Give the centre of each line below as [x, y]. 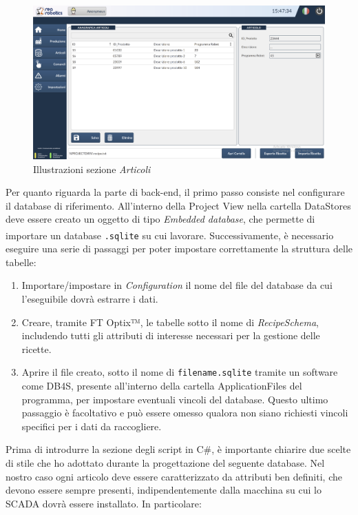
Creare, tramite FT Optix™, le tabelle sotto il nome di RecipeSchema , [170, 322]
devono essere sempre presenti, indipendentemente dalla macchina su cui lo [164, 490]
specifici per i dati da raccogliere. [92, 426]
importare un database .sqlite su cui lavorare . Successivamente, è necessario [170, 235]
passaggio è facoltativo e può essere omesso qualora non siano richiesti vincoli [185, 413]
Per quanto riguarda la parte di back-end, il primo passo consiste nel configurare [175, 192]
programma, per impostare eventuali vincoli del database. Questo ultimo [175, 399]
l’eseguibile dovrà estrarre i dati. [90, 299]
